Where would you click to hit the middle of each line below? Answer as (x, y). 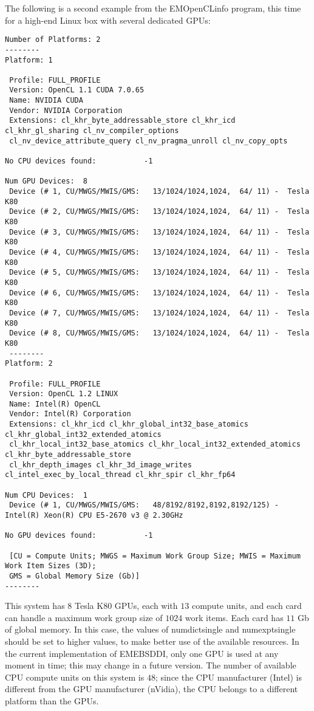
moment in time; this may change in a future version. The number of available (151, 665)
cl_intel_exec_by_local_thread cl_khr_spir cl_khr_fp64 (120, 475)
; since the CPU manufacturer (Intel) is (229, 677)
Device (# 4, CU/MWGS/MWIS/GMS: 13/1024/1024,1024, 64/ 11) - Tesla (159, 252)
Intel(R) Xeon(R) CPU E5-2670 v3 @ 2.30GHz (94, 516)
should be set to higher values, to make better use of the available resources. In (152, 641)
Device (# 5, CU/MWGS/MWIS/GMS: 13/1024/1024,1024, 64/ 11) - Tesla (159, 273)
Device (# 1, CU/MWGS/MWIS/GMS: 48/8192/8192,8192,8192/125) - (144, 505)
